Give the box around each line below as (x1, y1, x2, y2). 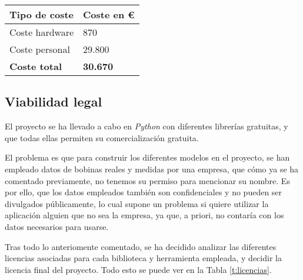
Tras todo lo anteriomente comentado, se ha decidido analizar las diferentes (5, 240, 277, 252)
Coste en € (83, 8, 135, 21)
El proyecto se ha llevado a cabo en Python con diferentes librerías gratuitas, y (5, 120, 288, 132)
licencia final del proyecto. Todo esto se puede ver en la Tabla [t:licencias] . (5, 263, 272, 275)
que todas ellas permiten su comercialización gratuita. (5, 131, 199, 144)
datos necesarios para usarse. (5, 220, 109, 232)
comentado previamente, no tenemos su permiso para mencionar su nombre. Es (5, 174, 290, 186)
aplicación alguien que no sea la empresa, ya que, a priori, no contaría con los (5, 209, 284, 221)
